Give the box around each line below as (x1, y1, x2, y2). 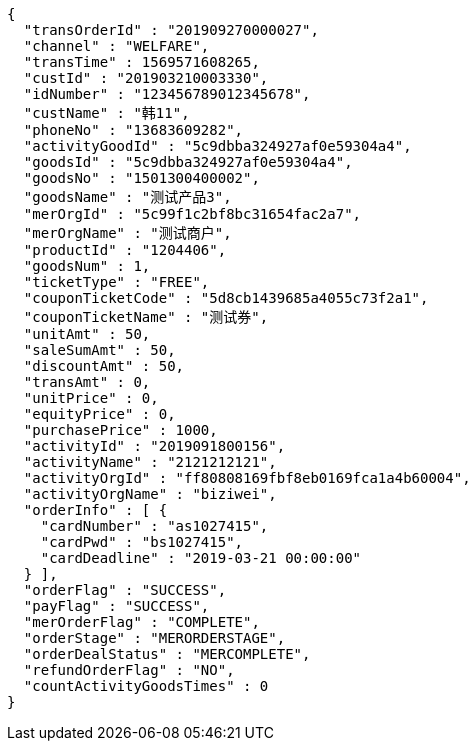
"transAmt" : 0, (23, 374, 151, 390)
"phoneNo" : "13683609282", (23, 122, 244, 138)
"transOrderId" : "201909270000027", (23, 22, 319, 38)
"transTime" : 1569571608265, (23, 54, 260, 70)
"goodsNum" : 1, (23, 258, 151, 274)
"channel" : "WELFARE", (23, 38, 210, 54)
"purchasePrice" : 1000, (23, 422, 218, 438)
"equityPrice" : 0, (23, 406, 176, 422)
